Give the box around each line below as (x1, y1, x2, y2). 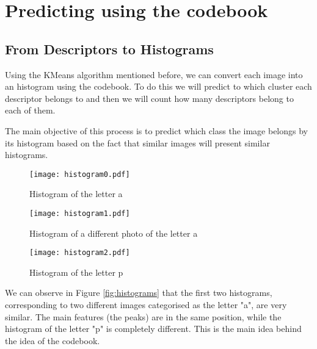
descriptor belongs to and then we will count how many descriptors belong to (5, 92, 294, 104)
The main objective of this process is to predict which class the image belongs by (5, 124, 308, 137)
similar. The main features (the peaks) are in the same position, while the (5, 310, 282, 323)
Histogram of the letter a (29, 187, 123, 200)
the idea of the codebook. (5, 334, 100, 347)
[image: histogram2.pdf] (29, 248, 130, 257)
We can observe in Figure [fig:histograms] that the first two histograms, (5, 286, 272, 299)
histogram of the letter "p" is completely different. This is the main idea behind (5, 322, 302, 335)
